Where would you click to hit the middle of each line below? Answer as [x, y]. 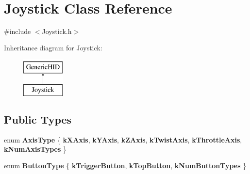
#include [17, 31]
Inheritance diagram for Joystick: [53, 47]
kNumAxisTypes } [35, 149]
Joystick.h [57, 31]
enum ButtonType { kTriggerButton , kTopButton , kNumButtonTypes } [125, 165]
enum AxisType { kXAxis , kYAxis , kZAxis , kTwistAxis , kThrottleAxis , [123, 139]
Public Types [38, 119]
